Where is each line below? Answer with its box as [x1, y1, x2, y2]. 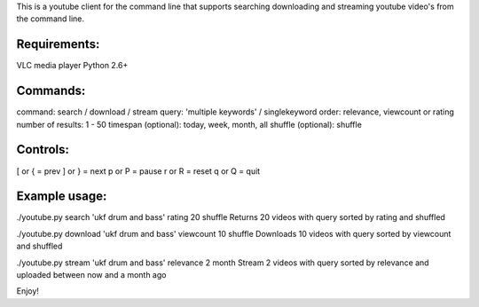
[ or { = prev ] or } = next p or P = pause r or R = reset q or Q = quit [16, 165, 261, 177]
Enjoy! [16, 286, 40, 296]
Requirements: [16, 36, 100, 52]
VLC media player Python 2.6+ [16, 60, 129, 71]
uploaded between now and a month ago [16, 269, 167, 279]
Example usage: [16, 189, 107, 204]
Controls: [16, 142, 70, 157]
